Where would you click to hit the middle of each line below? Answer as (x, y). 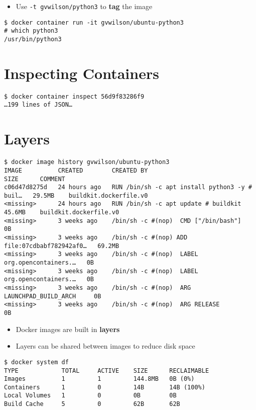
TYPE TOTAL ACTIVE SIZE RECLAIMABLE (107, 371)
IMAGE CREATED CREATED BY (76, 170)
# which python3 (31, 31)
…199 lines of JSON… (38, 105)
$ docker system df (36, 362)
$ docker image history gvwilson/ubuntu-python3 (87, 162)
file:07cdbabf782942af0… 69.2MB (62, 246)
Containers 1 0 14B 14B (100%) (105, 387)
